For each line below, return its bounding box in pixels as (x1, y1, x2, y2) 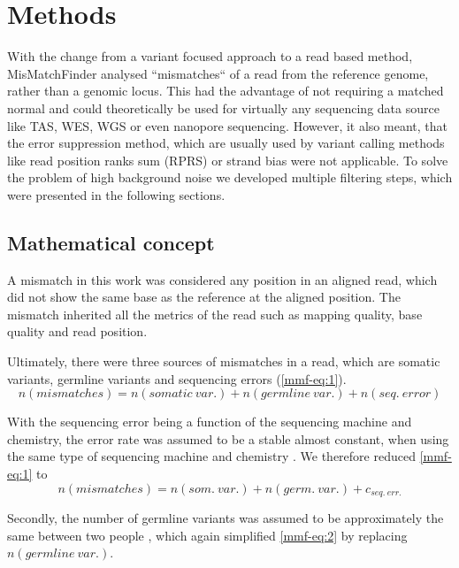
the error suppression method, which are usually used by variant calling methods (7, 134, 445, 152)
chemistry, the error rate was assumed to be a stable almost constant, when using (7, 429, 449, 448)
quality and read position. (7, 322, 148, 341)
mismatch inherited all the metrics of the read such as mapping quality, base (7, 304, 423, 323)
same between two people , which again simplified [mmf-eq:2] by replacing (7, 526, 408, 544)
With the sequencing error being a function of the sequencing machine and (7, 412, 412, 431)
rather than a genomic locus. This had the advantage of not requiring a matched (7, 81, 444, 100)
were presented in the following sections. (7, 185, 226, 203)
